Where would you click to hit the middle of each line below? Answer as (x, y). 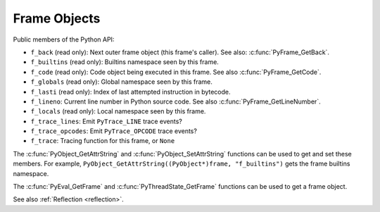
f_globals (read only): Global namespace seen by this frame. (121, 82)
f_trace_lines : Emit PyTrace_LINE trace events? (106, 121)
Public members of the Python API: (64, 39)
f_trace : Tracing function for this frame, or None (103, 141)
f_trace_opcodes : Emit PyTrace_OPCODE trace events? (114, 131)
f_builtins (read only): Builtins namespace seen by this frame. (125, 62)
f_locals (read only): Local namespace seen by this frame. (118, 111)
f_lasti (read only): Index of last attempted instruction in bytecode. (131, 92)
